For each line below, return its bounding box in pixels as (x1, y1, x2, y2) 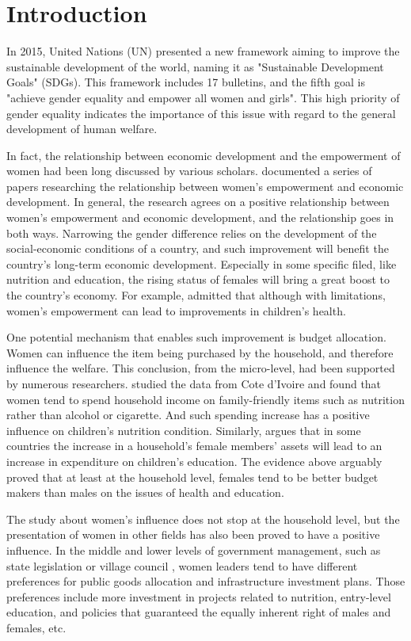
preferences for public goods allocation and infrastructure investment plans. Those (6, 573, 405, 589)
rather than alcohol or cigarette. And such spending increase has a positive (6, 406, 370, 423)
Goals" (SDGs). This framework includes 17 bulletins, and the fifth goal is (6, 74, 366, 90)
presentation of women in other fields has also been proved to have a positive (6, 526, 380, 543)
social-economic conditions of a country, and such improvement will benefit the (6, 240, 389, 257)
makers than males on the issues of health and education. (6, 484, 284, 501)
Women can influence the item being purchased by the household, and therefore (6, 344, 394, 361)
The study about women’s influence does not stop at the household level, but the (6, 510, 400, 527)
